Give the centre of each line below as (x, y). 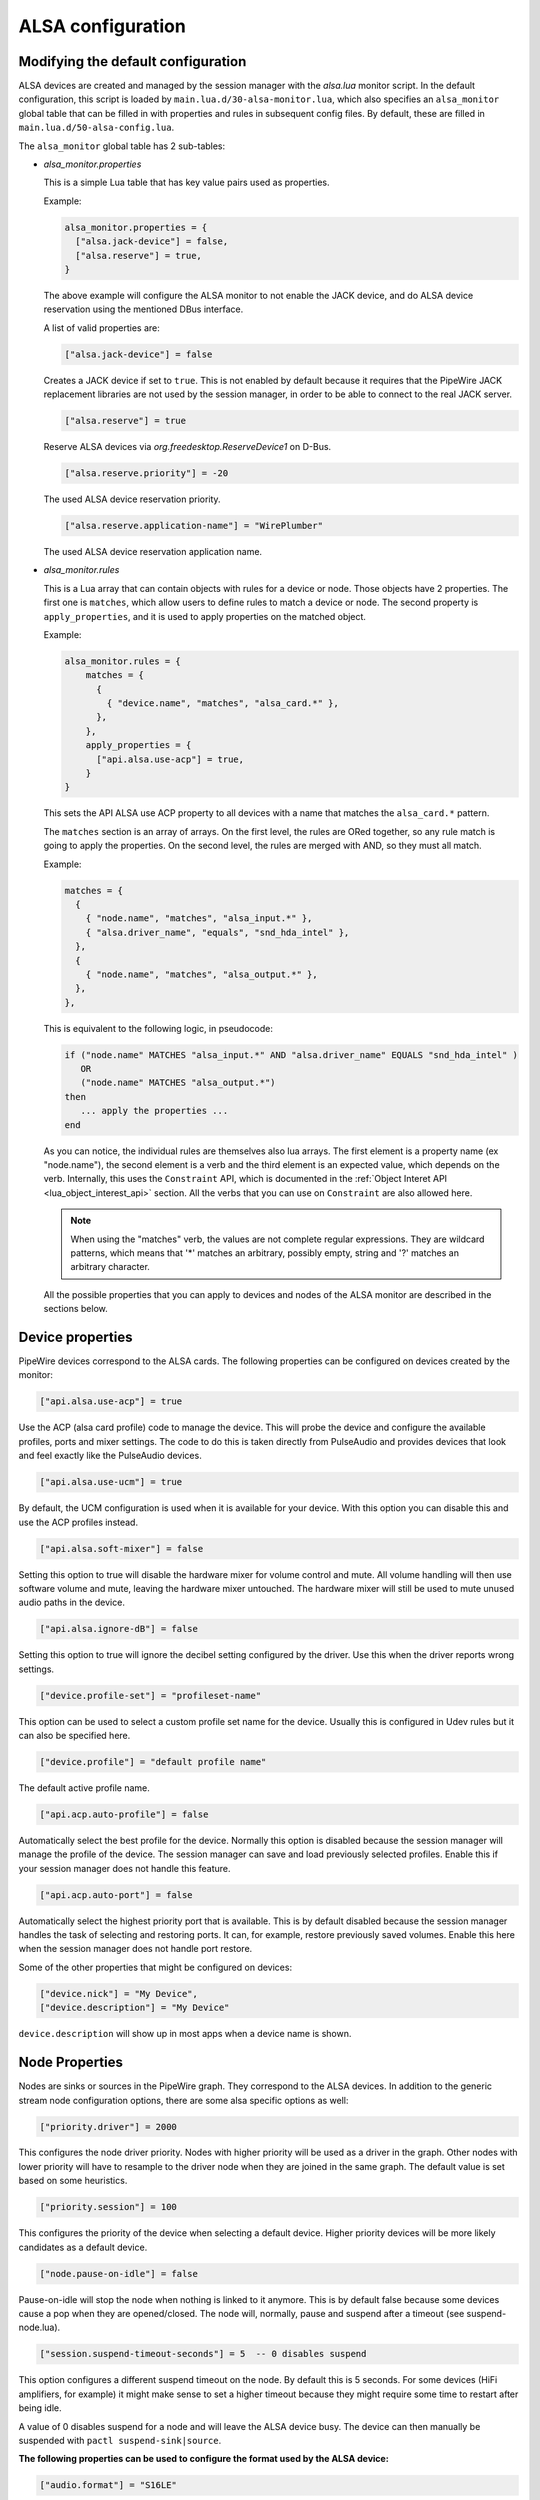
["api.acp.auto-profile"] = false (124, 1814)
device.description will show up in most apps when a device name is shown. (185, 2034)
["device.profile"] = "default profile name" (153, 1761)
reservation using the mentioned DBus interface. (143, 309)
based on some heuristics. (73, 2181)
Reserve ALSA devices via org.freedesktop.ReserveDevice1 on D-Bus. (187, 447)
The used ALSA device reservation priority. (132, 499)
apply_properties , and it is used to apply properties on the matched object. (205, 616)
